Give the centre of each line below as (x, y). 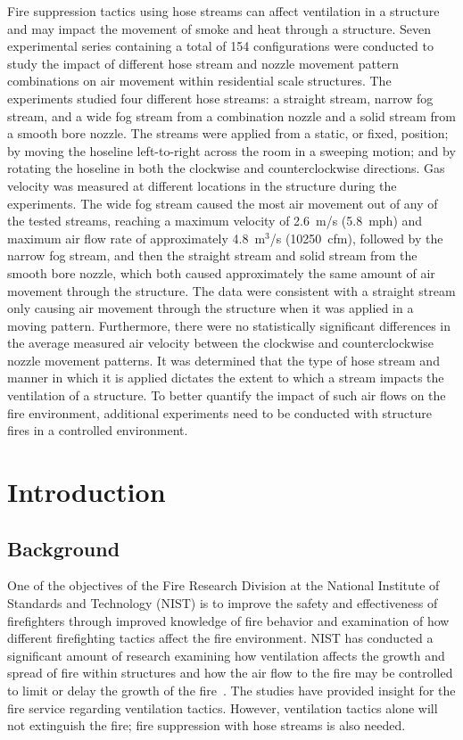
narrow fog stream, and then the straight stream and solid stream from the (212, 255)
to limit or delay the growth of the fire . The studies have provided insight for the (231, 690)
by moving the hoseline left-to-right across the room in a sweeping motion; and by (231, 150)
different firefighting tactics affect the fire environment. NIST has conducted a (220, 638)
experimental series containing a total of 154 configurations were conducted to (220, 46)
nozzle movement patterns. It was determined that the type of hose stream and (223, 360)
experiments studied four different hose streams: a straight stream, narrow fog (220, 98)
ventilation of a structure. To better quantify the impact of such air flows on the (227, 395)
